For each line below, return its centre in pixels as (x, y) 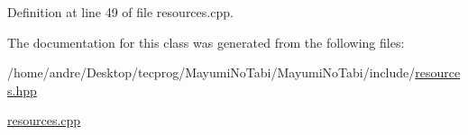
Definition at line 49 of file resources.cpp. (120, 12)
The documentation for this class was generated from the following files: (206, 42)
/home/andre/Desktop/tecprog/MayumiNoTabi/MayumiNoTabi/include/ (211, 72)
